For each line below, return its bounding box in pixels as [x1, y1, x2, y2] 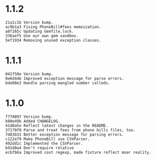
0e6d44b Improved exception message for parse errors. [5, 76, 124, 81]
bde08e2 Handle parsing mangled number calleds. [5, 80, 111, 86]
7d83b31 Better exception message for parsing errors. [5, 132, 124, 137]
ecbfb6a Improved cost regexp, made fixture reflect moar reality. [5, 150, 152, 155]
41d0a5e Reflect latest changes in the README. [5, 123, 109, 128]
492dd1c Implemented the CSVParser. [5, 141, 83, 146]
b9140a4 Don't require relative [5, 145, 74, 150]
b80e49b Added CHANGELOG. [5, 118, 60, 124]
